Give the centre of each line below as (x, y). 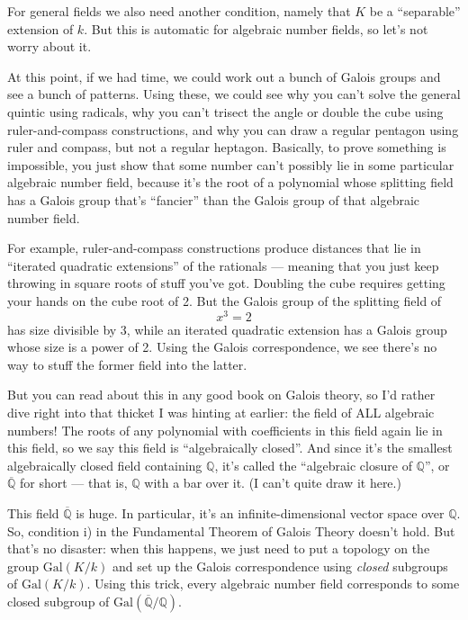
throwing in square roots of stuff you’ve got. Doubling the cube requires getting (226, 283)
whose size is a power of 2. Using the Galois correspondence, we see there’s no (222, 347)
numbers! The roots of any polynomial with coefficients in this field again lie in (225, 430)
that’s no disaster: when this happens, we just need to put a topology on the (219, 548)
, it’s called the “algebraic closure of (313, 465)
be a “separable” (415, 11)
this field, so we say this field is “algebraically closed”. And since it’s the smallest (230, 448)
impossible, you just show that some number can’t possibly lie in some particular (231, 164)
